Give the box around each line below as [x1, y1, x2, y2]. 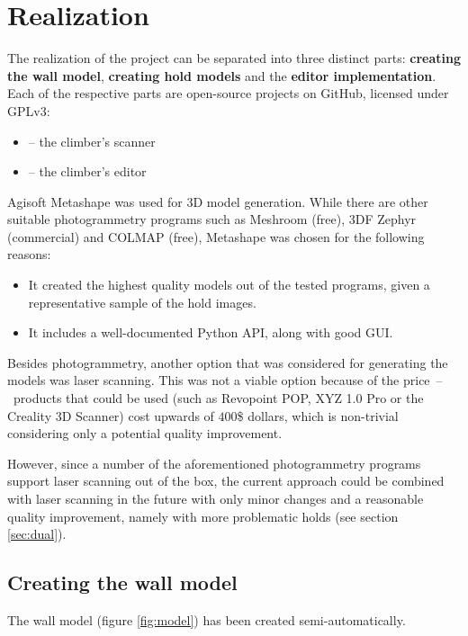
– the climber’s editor [28, 162, 147, 181]
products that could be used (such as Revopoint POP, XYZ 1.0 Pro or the [13, 389, 424, 408]
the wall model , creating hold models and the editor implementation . [7, 66, 436, 85]
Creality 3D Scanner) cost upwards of [7, 406, 214, 425]
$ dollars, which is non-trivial [237, 406, 399, 425]
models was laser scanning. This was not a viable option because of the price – [7, 371, 443, 390]
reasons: [7, 245, 51, 264]
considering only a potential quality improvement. [7, 424, 283, 443]
